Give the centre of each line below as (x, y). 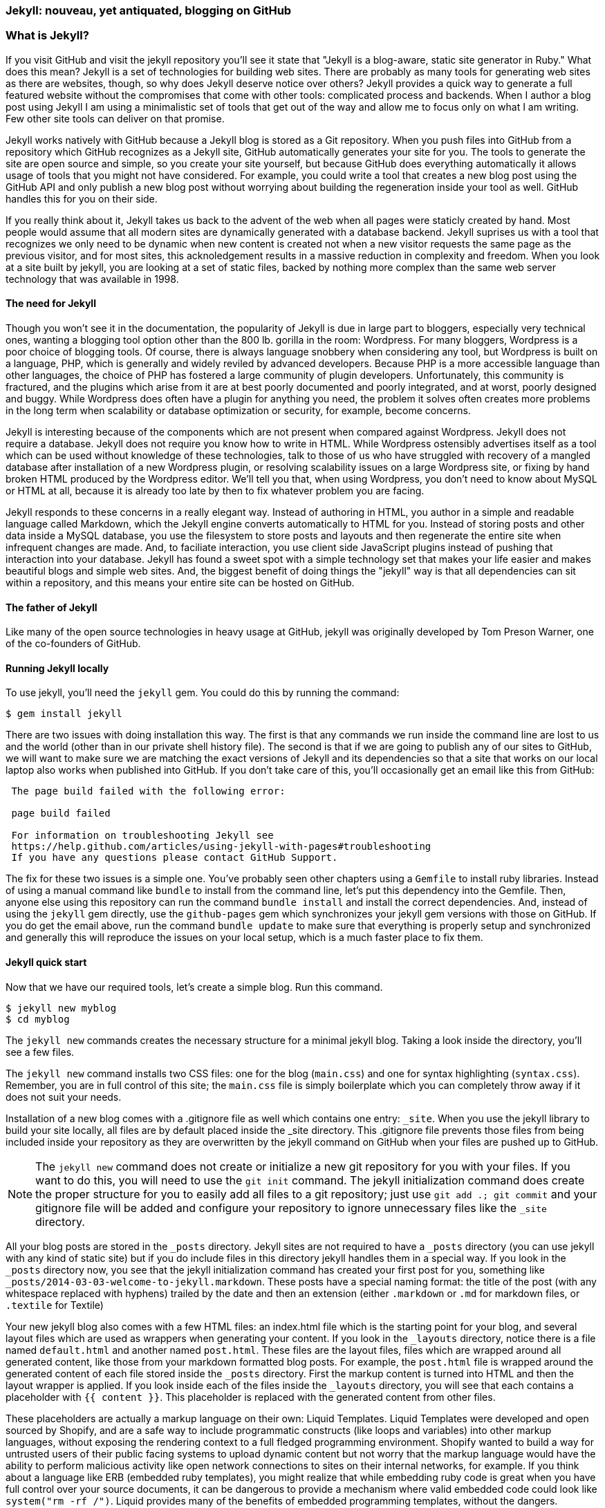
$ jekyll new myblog (61, 1008)
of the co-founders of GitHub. (73, 644)
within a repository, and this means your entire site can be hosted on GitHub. (180, 582)
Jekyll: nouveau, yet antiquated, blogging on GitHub (149, 10)
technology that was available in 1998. (92, 279)
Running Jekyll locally (57, 668)
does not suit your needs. (64, 1097)
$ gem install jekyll (64, 714)
